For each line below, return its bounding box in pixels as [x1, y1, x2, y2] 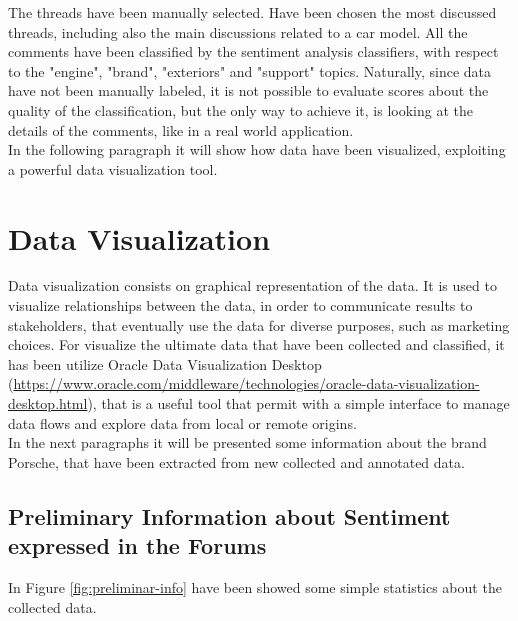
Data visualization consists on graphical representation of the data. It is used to [8, 275, 497, 296]
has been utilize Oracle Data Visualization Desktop [8, 353, 322, 374]
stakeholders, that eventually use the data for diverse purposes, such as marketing [8, 314, 510, 335]
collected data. [8, 596, 97, 617]
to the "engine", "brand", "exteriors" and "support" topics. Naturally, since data [8, 60, 492, 81]
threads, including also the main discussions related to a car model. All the [8, 21, 468, 42]
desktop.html [8, 393, 88, 414]
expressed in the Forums [8, 530, 267, 561]
